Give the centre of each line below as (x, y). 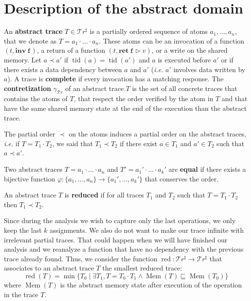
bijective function (30, 178)
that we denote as (30, 40)
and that (235, 98)
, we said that (73, 143)
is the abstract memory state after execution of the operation (151, 284)
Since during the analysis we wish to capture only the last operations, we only (120, 220)
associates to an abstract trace (49, 268)
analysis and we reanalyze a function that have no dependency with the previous (124, 249)
